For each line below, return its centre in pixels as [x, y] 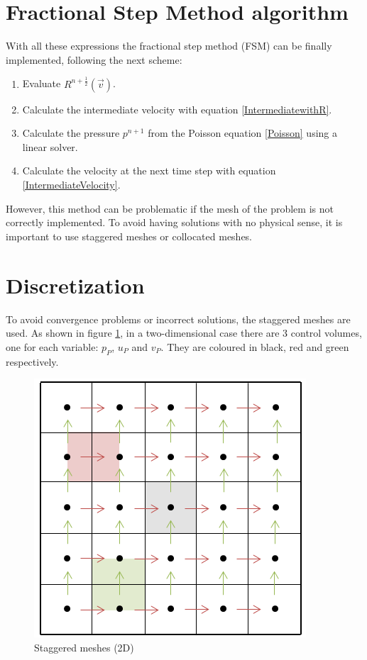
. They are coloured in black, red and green [255, 346]
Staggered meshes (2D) [84, 647]
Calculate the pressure [71, 133]
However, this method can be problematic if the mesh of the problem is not [170, 208]
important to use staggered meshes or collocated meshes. [129, 236]
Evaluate [42, 83]
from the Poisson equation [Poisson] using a [242, 133]
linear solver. [50, 146]
